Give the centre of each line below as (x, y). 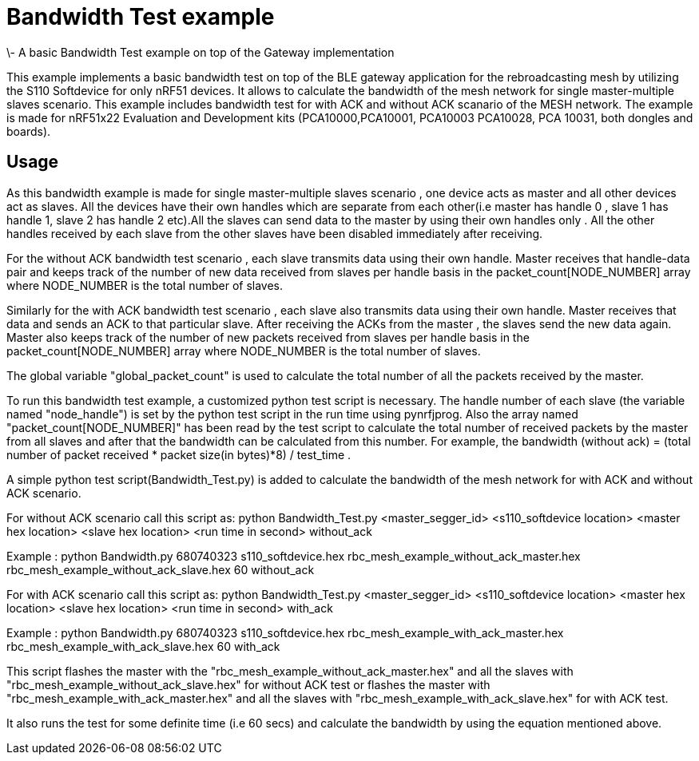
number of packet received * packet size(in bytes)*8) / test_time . (179, 454)
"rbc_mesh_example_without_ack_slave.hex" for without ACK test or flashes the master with (248, 684)
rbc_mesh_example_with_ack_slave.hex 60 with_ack (143, 646)
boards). (29, 131)
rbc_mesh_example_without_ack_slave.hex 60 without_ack (161, 569)
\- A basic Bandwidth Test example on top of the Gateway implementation (201, 52)
